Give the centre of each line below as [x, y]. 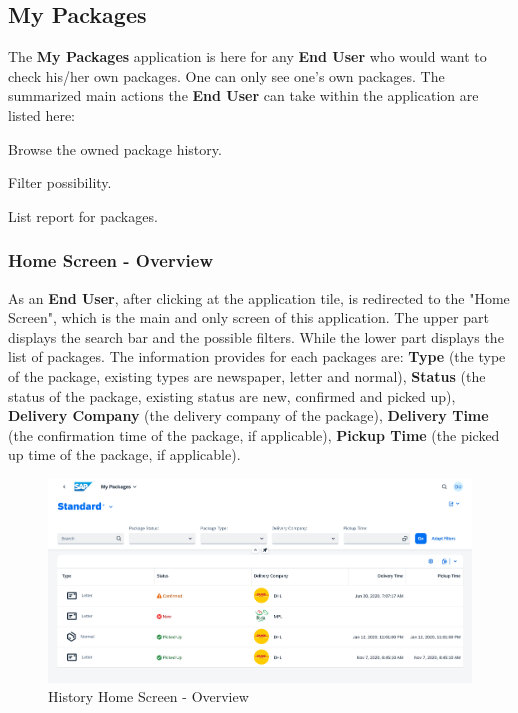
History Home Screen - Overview [148, 696]
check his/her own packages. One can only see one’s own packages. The [226, 75]
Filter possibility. [60, 182]
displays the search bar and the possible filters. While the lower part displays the [256, 336]
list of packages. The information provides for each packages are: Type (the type [257, 356]
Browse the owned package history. [115, 148]
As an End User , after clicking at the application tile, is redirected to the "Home [259, 297]
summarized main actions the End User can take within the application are [243, 95]
